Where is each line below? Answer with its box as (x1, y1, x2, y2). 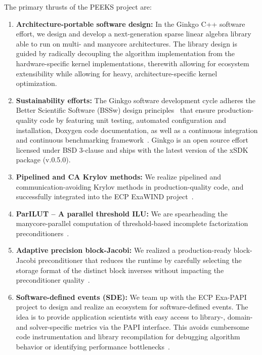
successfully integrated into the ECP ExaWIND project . (16, 191, 194, 202)
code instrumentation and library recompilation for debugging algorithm (16, 331, 240, 342)
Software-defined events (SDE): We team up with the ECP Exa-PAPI (16, 291, 247, 302)
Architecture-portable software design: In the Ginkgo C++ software (16, 18, 245, 29)
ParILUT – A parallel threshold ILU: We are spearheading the (16, 208, 228, 218)
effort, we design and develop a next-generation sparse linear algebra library (16, 28, 251, 39)
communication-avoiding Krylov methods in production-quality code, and (16, 181, 244, 192)
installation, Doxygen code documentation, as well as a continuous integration (16, 124, 258, 135)
